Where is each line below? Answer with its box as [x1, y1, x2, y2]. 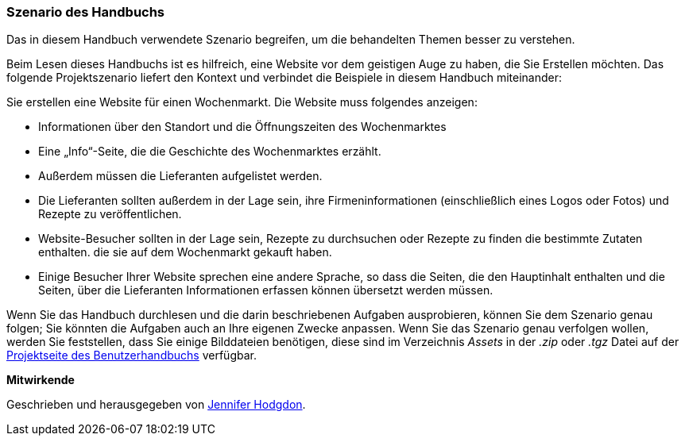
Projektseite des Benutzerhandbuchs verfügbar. [6, 348, 257, 363]
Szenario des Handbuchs [6, 4, 165, 20]
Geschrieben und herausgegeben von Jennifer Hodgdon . [6, 398, 306, 412]
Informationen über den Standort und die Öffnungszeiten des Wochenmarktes [38, 120, 447, 134]
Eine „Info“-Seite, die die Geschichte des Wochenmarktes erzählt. [38, 144, 381, 159]
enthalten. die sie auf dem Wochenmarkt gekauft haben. [38, 245, 332, 259]
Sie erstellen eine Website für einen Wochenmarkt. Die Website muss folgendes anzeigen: [6, 95, 478, 110]
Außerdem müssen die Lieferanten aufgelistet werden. [38, 169, 323, 183]
